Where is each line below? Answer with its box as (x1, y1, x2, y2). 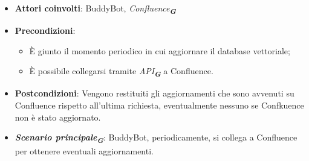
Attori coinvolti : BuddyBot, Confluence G (15, 2, 176, 16)
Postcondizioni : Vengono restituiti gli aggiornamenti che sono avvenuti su (15, 87, 294, 99)
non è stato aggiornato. (15, 110, 101, 123)
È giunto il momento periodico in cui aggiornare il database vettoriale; (29, 44, 290, 57)
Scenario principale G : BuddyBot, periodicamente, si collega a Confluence (15, 131, 298, 146)
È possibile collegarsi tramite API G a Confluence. (29, 65, 213, 80)
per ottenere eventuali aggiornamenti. (15, 145, 154, 157)
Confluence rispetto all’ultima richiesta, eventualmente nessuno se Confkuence (15, 99, 304, 112)
